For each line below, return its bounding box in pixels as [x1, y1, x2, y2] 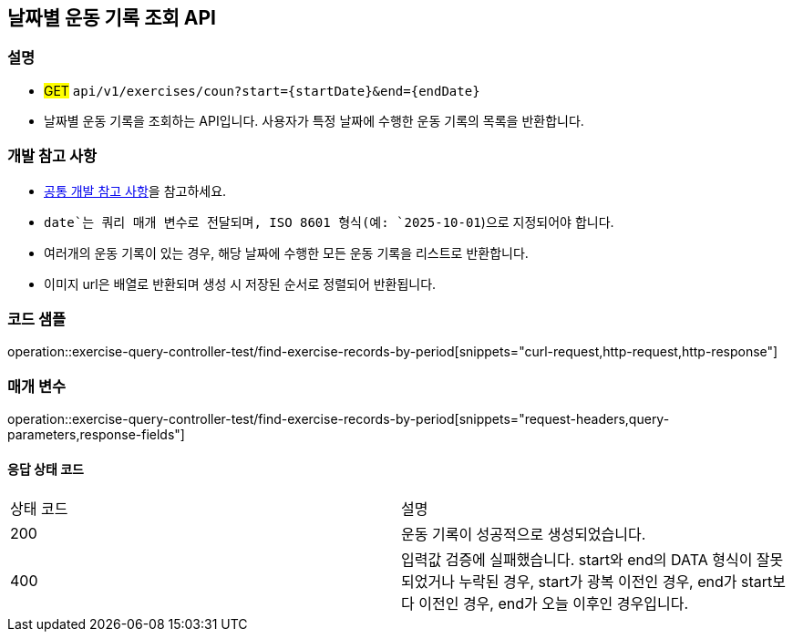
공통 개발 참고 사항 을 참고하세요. [44, 182, 227, 199]
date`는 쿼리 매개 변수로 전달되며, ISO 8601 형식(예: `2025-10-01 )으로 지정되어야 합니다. [44, 213, 614, 230]
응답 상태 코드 [7, 460, 84, 477]
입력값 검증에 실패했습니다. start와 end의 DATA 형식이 [401, 551, 753, 570]
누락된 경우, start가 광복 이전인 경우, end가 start [458, 572, 773, 592]
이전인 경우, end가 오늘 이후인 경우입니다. [418, 594, 689, 613]
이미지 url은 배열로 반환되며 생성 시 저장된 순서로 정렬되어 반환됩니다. [44, 275, 437, 292]
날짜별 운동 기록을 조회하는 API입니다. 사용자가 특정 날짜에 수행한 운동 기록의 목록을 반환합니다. [44, 112, 584, 129]
